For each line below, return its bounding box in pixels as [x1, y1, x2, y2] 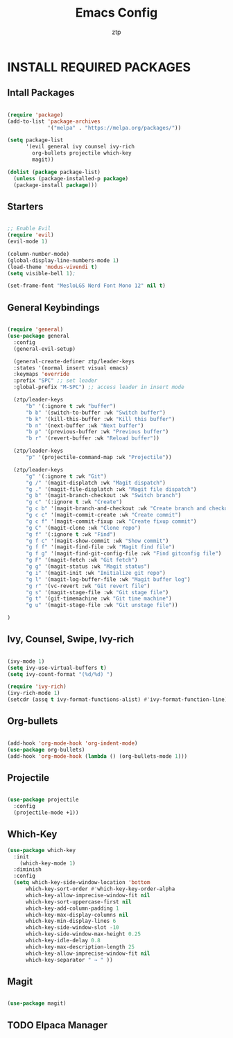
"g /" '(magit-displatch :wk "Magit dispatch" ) [25, 479, 166, 486]
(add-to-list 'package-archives [7, 118, 101, 125]
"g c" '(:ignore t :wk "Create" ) [25, 499, 123, 505]
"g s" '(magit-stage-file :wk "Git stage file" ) [25, 589, 169, 596]
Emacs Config [75, 5, 158, 21]
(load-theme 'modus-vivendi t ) [7, 263, 98, 270]
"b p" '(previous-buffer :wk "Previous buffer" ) [25, 429, 169, 435]
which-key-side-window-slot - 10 [25, 924, 119, 931]
